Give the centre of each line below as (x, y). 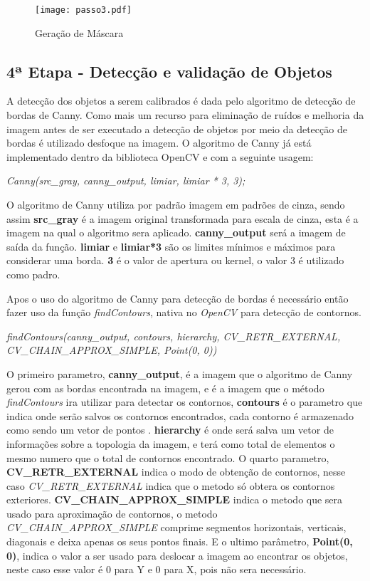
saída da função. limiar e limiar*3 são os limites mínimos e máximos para (171, 246)
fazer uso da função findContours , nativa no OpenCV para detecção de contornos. (184, 312)
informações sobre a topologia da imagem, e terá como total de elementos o (171, 443)
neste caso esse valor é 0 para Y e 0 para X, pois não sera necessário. (157, 569)
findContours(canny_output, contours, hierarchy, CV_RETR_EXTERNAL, (174, 336)
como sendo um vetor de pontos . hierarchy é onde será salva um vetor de (170, 430)
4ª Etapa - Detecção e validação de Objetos (169, 71)
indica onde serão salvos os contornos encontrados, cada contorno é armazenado (180, 415)
